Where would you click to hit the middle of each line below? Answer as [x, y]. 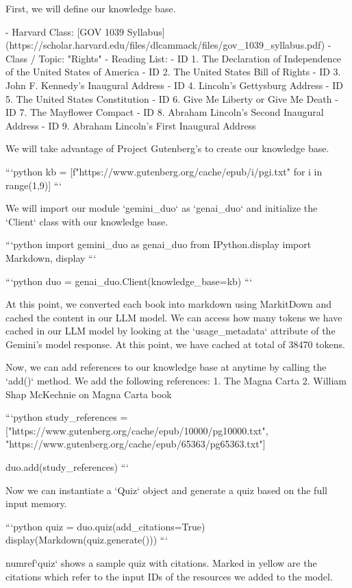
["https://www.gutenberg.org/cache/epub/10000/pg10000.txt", [137, 430]
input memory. [36, 503]
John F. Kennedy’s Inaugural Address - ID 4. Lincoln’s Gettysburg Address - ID [174, 85]
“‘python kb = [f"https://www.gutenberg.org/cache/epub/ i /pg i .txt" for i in [164, 171]
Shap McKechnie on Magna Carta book [89, 394]
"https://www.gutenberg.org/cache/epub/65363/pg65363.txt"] [136, 444]
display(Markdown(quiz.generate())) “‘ [87, 540]
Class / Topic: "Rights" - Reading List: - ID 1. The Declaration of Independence [174, 58]
